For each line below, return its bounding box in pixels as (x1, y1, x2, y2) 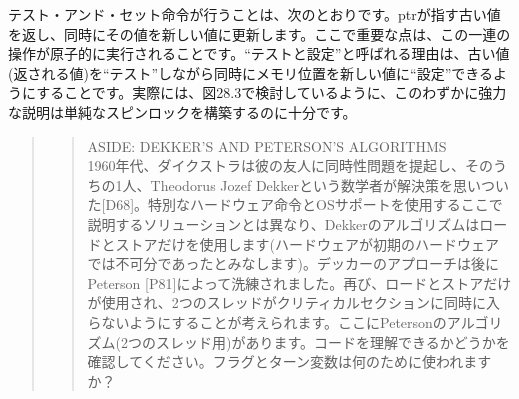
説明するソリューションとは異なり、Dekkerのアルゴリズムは (87, 213, 480, 234)
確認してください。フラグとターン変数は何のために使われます (87, 351, 492, 372)
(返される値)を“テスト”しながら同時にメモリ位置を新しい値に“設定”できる (8, 62, 494, 83)
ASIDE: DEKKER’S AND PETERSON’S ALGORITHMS (87, 135, 447, 156)
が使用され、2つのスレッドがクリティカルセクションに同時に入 (87, 292, 500, 313)
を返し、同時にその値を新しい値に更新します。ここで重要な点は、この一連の (8, 23, 511, 44)
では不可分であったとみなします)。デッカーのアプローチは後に (87, 253, 499, 274)
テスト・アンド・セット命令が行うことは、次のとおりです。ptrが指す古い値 (8, 4, 501, 24)
